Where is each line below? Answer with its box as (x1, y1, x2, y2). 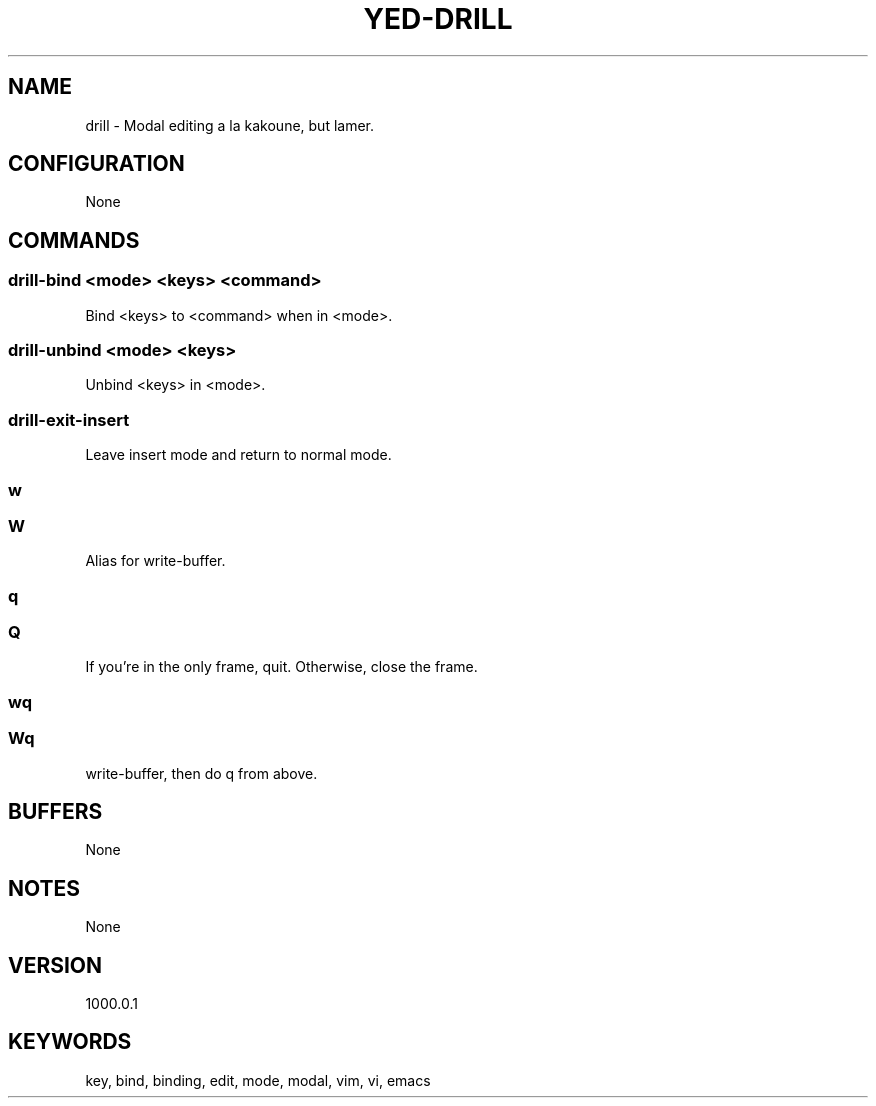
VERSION (8, 952, 103, 978)
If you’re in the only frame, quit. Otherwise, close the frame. (85, 658, 478, 676)
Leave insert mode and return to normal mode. (85, 446, 392, 464)
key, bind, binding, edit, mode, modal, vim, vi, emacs (85, 1071, 431, 1089)
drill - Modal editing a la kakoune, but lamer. (85, 116, 375, 134)
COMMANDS (8, 227, 140, 253)
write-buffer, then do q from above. (85, 764, 318, 782)
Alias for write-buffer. (85, 552, 226, 570)
